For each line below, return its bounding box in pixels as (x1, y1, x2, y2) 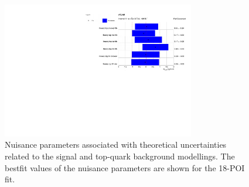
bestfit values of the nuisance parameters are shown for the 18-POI (5, 161, 245, 174)
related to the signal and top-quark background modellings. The (5, 149, 235, 162)
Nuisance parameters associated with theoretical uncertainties (5, 138, 227, 151)
